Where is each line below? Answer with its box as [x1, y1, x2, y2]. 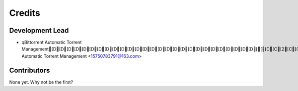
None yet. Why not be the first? [9, 79, 74, 85]
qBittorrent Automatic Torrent [21, 40, 82, 45]
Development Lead [9, 26, 69, 35]
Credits [9, 7, 41, 18]
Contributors [9, 66, 50, 74]
